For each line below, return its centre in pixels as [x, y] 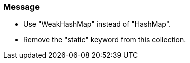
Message [22, 7]
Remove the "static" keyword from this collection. [105, 40]
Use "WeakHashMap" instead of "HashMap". [97, 24]
